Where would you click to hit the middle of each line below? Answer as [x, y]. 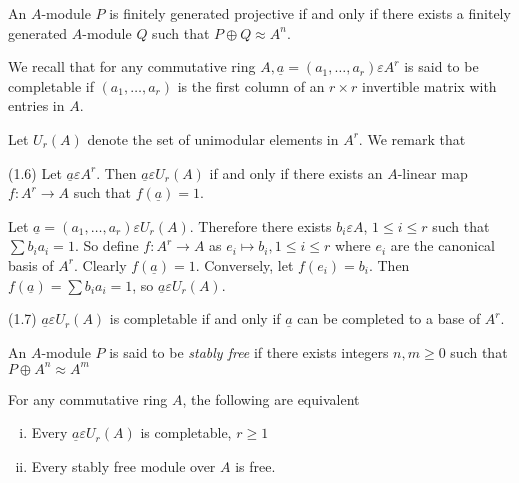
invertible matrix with [429, 85]
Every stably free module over [123, 466]
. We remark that [412, 138]
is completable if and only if [195, 318]
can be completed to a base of [389, 318]
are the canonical [443, 245]
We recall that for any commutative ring [132, 66]
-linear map [432, 172]
